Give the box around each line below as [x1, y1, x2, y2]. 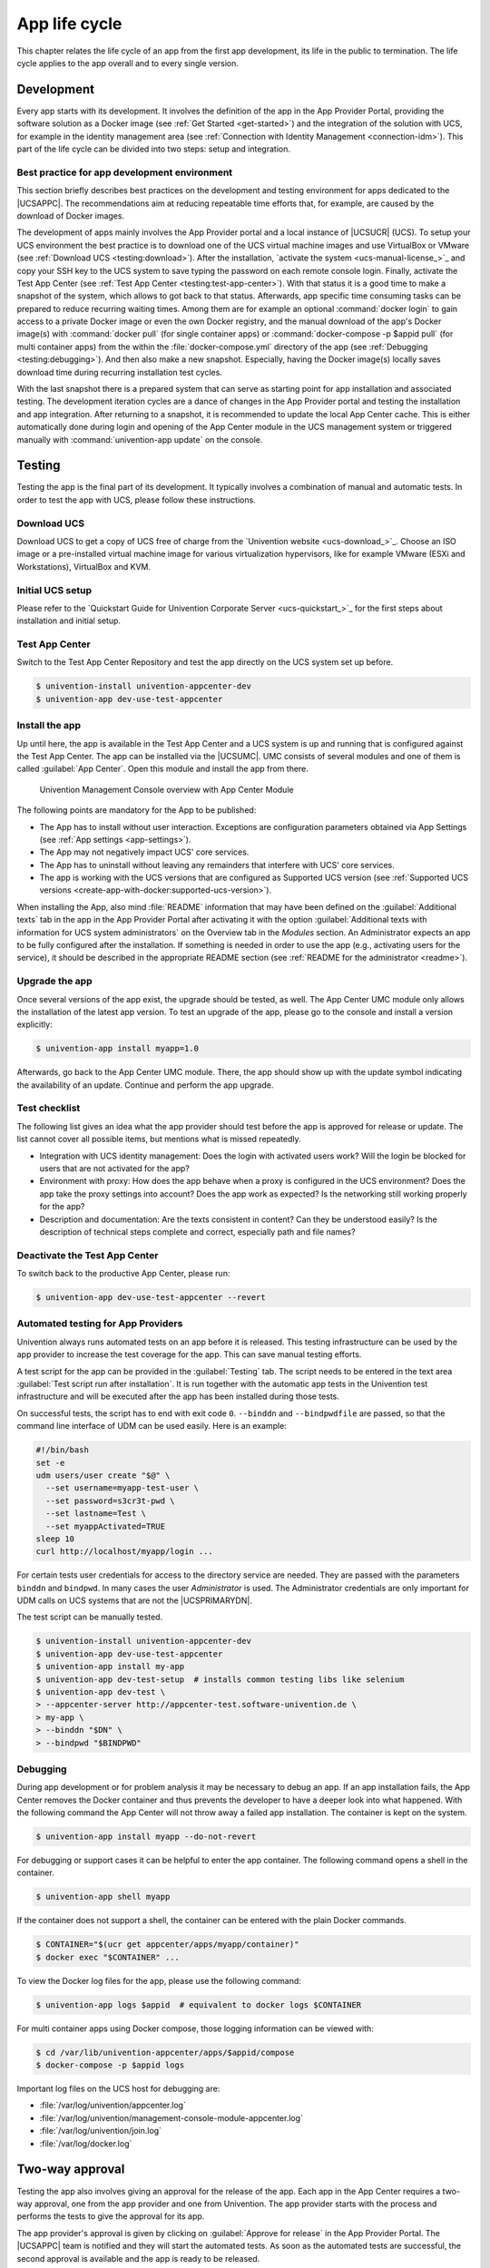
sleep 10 [35, 1533, 75, 1544]
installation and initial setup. [16, 615, 122, 626]
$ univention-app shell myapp [35, 1892, 171, 1902]
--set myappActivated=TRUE [45, 1520, 166, 1531]
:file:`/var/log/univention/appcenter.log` [39, 2100, 186, 2111]
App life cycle [16, 14, 122, 34]
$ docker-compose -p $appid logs [35, 2060, 185, 2070]
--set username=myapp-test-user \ [45, 1483, 200, 1493]
